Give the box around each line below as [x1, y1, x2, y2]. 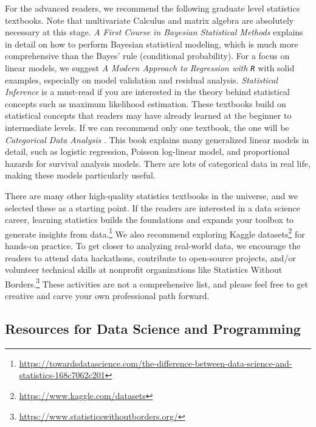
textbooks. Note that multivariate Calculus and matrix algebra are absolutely [5, 13, 294, 26]
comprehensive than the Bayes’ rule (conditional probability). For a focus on [5, 49, 290, 62]
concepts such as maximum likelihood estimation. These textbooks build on [5, 97, 286, 110]
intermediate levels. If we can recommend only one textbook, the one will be [5, 121, 289, 133]
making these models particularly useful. [5, 169, 156, 182]
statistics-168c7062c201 [19, 369, 105, 381]
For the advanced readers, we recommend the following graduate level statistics [5, 2, 300, 14]
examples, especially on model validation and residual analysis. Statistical [5, 73, 278, 86]
